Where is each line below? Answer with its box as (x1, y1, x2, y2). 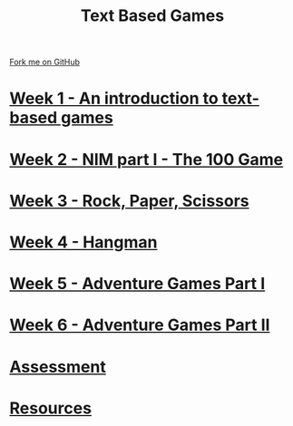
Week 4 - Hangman (9, 232, 158, 252)
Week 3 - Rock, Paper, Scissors (9, 190, 249, 211)
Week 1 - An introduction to (9, 88, 220, 109)
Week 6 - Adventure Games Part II (9, 315, 270, 335)
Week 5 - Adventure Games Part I (9, 274, 266, 295)
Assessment (9, 356, 106, 377)
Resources (9, 398, 93, 418)
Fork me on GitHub (9, 56, 80, 68)
